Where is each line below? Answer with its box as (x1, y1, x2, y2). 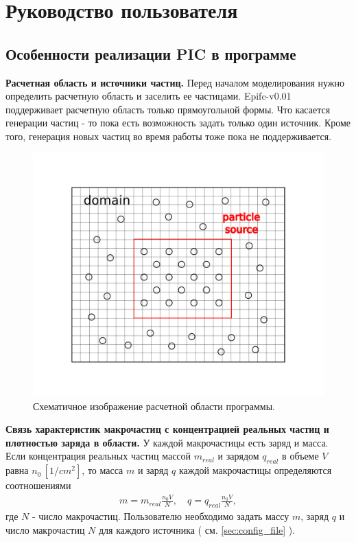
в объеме (282, 449, 319, 463)
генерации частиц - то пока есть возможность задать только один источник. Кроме (5, 115, 351, 130)
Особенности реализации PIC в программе (5, 43, 296, 64)
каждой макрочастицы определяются (178, 463, 332, 477)
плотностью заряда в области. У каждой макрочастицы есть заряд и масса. (5, 435, 329, 449)
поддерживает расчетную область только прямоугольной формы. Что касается (5, 102, 331, 116)
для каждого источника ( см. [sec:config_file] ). (98, 522, 296, 537)
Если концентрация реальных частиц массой (5, 449, 191, 463)
